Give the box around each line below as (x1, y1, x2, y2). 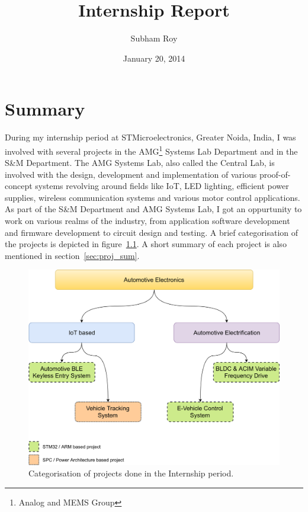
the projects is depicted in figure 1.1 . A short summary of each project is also (5, 238, 287, 250)
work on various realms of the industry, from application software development (5, 215, 290, 227)
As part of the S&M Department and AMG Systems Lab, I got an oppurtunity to (5, 203, 302, 215)
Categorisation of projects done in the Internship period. (28, 467, 234, 479)
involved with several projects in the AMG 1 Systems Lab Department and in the (5, 143, 298, 157)
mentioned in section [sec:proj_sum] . (5, 249, 140, 261)
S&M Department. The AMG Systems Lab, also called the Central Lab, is (5, 156, 275, 169)
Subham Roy (130, 32, 178, 44)
